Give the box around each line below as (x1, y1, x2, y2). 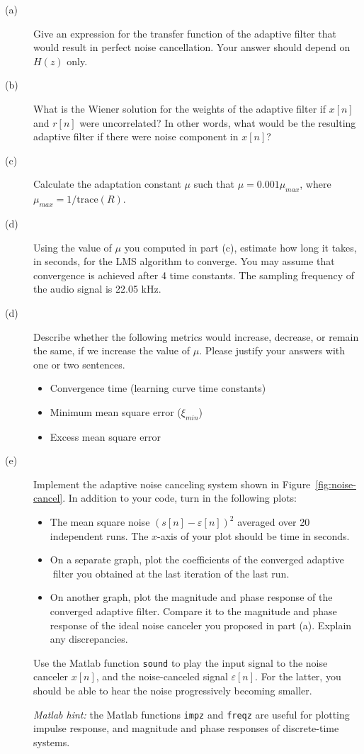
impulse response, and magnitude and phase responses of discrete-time (33, 721, 339, 736)
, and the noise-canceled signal (96, 669, 228, 684)
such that (193, 176, 234, 191)
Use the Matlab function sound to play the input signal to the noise (33, 655, 328, 670)
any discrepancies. (50, 631, 128, 646)
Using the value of (33, 240, 112, 254)
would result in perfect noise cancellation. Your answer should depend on (33, 40, 351, 55)
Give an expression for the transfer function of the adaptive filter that (33, 26, 336, 40)
